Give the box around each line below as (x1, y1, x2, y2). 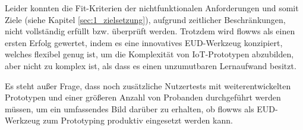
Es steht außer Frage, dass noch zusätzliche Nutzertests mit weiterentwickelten (5, 79, 291, 92)
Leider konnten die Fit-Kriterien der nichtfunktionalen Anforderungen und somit (5, 2, 299, 14)
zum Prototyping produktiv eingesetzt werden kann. (43, 114, 233, 126)
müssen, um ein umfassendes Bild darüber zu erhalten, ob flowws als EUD (5, 102, 276, 115)
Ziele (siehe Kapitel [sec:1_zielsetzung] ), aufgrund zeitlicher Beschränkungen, (5, 13, 286, 25)
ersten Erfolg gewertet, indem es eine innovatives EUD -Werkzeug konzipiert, (5, 36, 283, 48)
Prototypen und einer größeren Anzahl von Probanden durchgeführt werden (5, 91, 281, 103)
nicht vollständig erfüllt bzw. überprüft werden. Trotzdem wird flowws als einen (5, 25, 295, 37)
